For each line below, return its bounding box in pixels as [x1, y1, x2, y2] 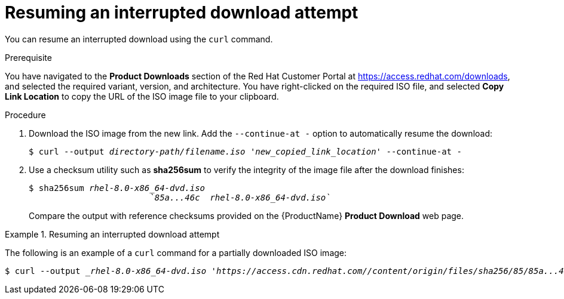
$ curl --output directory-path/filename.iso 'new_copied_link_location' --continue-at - [29, 146, 462, 156]
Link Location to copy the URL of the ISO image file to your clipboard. [5, 91, 279, 101]
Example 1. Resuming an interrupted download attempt [5, 229, 220, 239]
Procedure [5, 109, 46, 120]
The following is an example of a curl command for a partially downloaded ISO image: [5, 247, 347, 258]
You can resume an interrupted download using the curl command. [5, 33, 273, 44]
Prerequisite [5, 52, 52, 63]
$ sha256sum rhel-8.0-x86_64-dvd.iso [29, 183, 206, 193]
